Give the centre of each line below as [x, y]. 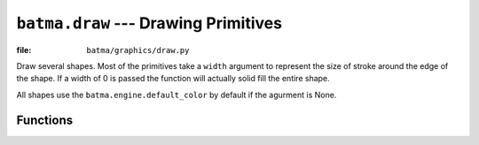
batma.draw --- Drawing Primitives [149, 23]
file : [24, 50]
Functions [45, 120]
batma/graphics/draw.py [138, 50]
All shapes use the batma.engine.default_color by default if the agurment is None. [177, 95]
